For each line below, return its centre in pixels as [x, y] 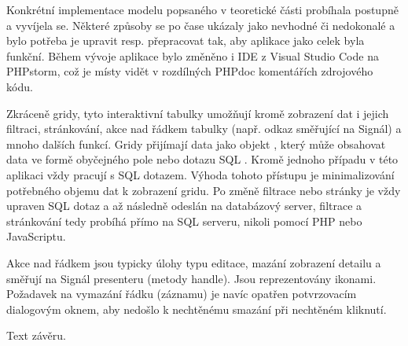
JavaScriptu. [36, 236]
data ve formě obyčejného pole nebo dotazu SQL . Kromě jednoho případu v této [202, 159]
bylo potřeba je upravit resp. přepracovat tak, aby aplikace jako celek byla [186, 40]
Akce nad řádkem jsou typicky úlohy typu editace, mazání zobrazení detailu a [194, 262]
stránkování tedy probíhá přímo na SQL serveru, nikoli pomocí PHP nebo [184, 221]
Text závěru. [36, 335]
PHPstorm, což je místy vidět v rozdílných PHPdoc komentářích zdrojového [190, 71]
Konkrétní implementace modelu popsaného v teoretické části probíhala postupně [202, 9]
